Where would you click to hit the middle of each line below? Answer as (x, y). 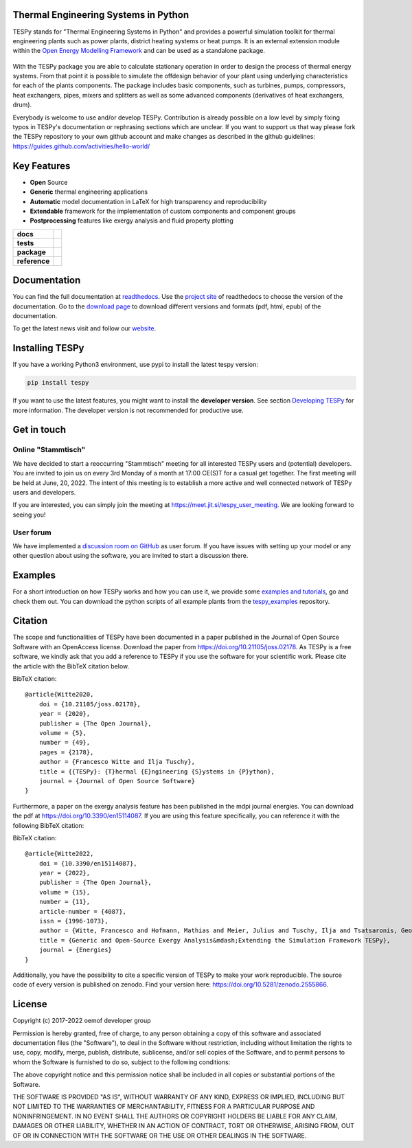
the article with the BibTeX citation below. (71, 666)
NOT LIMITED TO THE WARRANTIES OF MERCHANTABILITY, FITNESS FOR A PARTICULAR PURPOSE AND (164, 1107)
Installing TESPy (48, 348)
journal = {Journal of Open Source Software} (117, 781)
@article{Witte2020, (59, 695)
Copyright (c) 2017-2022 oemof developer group (82, 1021)
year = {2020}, (65, 714)
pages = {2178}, (66, 752)
